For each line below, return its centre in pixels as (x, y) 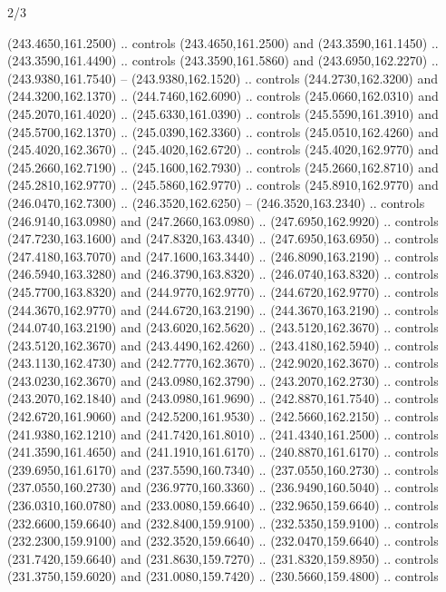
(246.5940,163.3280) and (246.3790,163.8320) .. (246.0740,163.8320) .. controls (223, 274)
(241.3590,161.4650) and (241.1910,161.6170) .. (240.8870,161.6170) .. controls (223, 452)
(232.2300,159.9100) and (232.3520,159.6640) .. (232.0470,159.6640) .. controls (223, 541)
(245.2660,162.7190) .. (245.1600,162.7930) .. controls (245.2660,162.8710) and (223, 167)
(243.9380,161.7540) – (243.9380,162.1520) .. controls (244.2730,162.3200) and (223, 78)
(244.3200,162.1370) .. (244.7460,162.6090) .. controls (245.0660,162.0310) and (223, 96)
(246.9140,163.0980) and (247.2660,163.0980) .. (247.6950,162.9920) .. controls (223, 220)
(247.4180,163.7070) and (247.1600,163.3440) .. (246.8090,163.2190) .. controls (223, 256)
